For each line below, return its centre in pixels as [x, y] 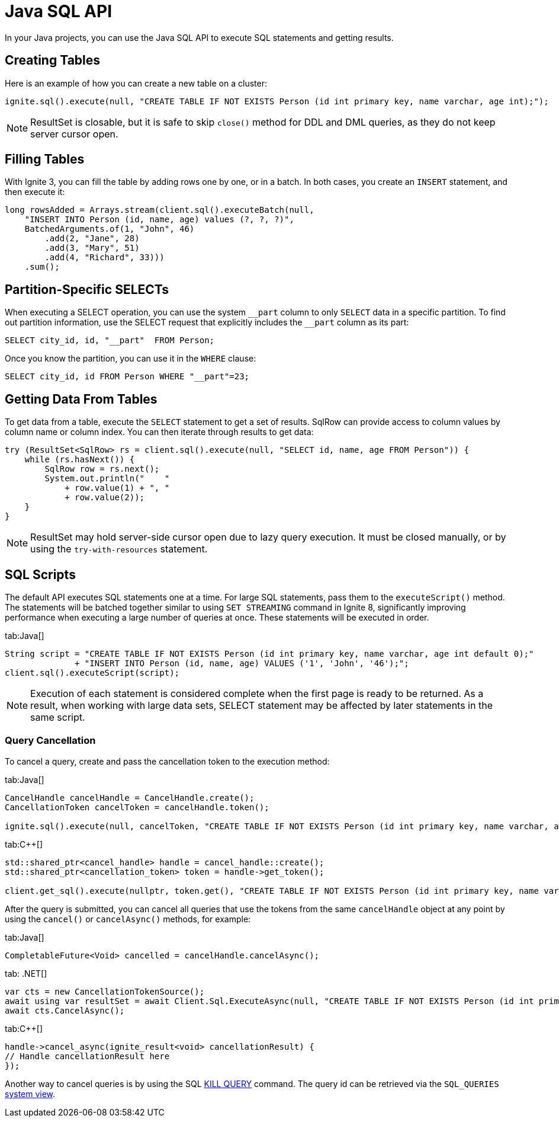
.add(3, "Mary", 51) [92, 248]
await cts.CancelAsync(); [65, 1010]
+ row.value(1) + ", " [117, 488]
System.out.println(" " [107, 479]
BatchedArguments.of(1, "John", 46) [110, 229]
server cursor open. [74, 134]
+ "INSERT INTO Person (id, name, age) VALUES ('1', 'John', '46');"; [242, 663]
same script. [58, 717]
